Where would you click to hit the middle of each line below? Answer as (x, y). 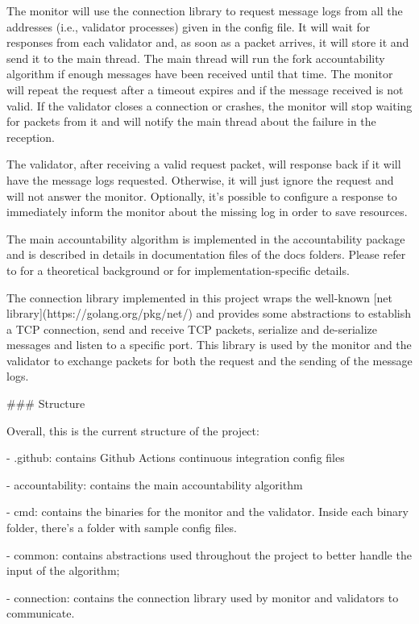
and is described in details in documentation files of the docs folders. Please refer (206, 254)
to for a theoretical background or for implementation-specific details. (178, 270)
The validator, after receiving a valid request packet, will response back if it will (204, 164)
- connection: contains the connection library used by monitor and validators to (203, 597)
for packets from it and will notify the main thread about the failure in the (191, 121)
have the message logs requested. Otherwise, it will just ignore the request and (200, 179)
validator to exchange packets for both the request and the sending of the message (209, 360)
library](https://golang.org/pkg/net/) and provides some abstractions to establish (209, 313)
